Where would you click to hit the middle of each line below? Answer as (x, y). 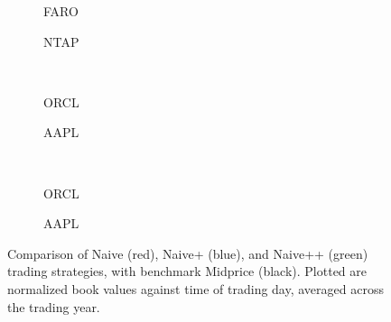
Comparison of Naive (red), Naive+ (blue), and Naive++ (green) (188, 253)
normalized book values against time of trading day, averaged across (195, 288)
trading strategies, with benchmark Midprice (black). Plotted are (187, 271)
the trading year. (54, 306)
